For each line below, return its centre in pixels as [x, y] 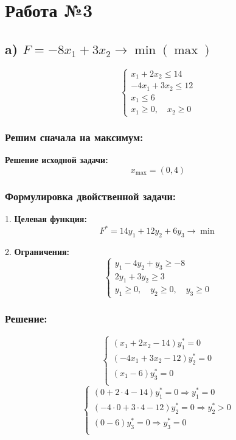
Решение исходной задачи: [57, 160]
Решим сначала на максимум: [74, 137]
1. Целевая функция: [46, 219]
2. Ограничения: [37, 251]
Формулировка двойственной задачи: [91, 196]
